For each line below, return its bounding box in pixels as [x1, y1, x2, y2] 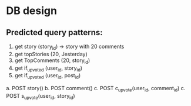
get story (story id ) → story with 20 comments [14, 43, 125, 51]
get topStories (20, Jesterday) [14, 50, 88, 57]
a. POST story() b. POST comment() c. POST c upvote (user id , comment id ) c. [6, 85, 186, 93]
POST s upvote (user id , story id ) [6, 92, 75, 101]
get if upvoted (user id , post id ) [14, 72, 81, 80]
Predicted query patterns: [6, 28, 103, 37]
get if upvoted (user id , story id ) [14, 64, 83, 73]
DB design [6, 4, 58, 18]
